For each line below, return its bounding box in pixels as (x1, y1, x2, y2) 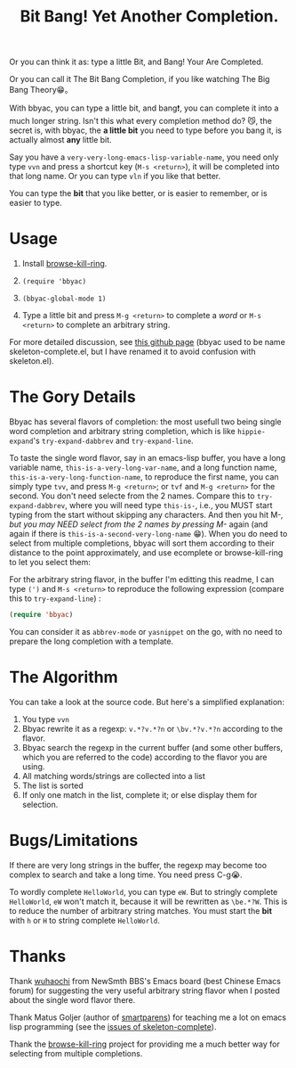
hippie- (236, 428, 266, 437)
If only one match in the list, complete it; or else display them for (21, 789, 258, 800)
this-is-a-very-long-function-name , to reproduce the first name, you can (9, 472, 279, 482)
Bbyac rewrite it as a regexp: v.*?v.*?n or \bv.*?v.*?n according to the (21, 723, 283, 734)
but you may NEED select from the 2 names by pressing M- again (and (9, 519, 268, 530)
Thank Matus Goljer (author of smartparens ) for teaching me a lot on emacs (9, 1012, 287, 1023)
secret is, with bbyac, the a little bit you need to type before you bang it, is (9, 125, 283, 136)
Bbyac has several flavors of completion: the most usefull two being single (9, 416, 282, 427)
